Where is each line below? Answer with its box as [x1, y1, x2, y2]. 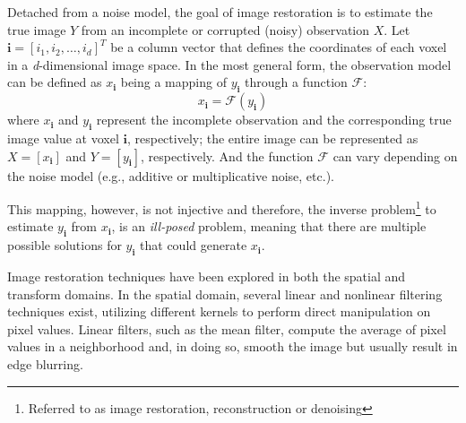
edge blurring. [7, 354, 83, 373]
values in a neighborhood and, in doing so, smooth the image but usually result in [7, 337, 458, 356]
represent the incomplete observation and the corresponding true [96, 110, 452, 129]
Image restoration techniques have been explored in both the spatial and [7, 267, 406, 285]
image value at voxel [7, 128, 119, 147]
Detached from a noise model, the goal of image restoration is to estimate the [7, 3, 433, 21]
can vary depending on [332, 146, 458, 165]
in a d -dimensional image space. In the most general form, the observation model [7, 55, 452, 73]
